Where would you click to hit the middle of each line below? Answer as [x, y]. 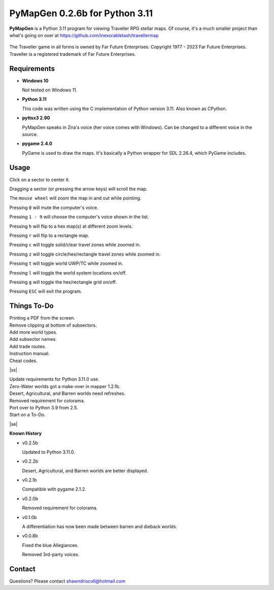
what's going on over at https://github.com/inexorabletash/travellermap [84, 35]
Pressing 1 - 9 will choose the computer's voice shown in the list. [79, 217]
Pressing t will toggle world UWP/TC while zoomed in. [66, 263]
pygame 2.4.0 [37, 144]
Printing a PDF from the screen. [42, 318]
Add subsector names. [33, 339]
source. [30, 134]
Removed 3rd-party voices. [51, 554]
